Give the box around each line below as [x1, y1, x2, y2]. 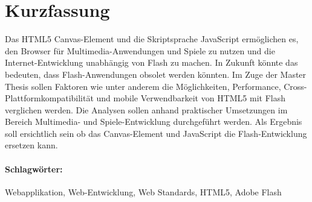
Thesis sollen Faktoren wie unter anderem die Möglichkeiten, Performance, [5, 80, 281, 92]
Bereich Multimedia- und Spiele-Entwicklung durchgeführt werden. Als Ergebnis [5, 115, 302, 128]
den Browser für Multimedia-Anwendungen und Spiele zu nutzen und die [5, 44, 275, 57]
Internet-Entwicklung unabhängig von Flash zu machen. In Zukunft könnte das [5, 56, 298, 69]
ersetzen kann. [5, 139, 58, 151]
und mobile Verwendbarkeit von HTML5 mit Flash [96, 92, 286, 104]
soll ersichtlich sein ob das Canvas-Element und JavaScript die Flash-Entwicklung [5, 127, 307, 139]
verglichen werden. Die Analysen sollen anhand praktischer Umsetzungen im [5, 103, 288, 116]
